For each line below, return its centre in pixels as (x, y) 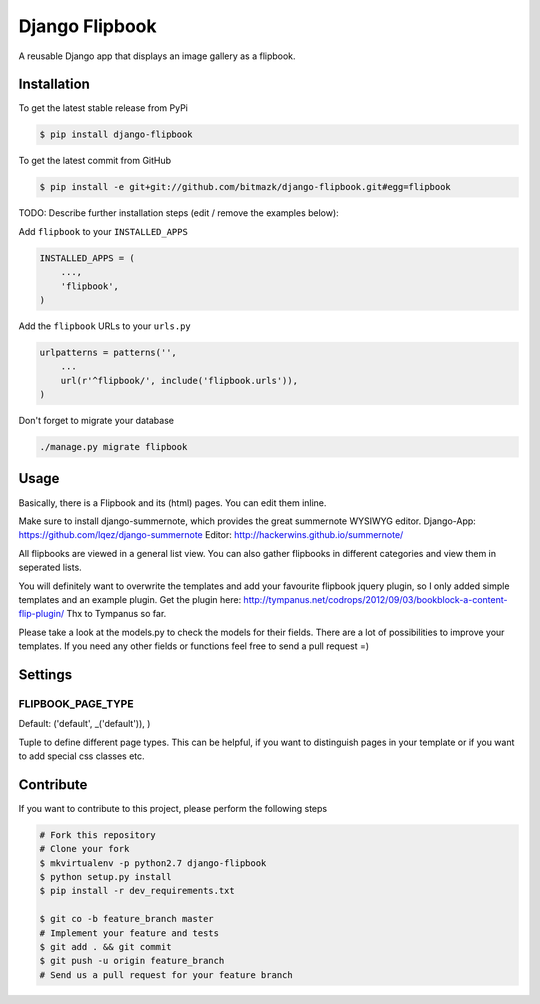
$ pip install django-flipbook (116, 134)
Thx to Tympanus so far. (116, 614)
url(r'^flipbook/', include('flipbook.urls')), (179, 380)
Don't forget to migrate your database (96, 421)
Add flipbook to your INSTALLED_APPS (103, 231)
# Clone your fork (84, 849)
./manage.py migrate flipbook (113, 447)
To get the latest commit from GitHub (95, 161)
